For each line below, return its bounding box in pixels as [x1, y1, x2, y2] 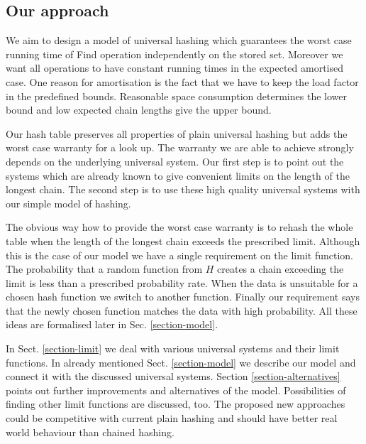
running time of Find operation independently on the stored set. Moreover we [6, 46, 343, 61]
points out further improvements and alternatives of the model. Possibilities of [6, 382, 346, 397]
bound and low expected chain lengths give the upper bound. [6, 102, 272, 117]
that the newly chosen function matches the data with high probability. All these [6, 303, 357, 318]
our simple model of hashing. [6, 195, 131, 210]
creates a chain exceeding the [217, 261, 344, 276]
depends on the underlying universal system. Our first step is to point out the [6, 153, 344, 168]
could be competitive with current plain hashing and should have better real [6, 411, 338, 426]
